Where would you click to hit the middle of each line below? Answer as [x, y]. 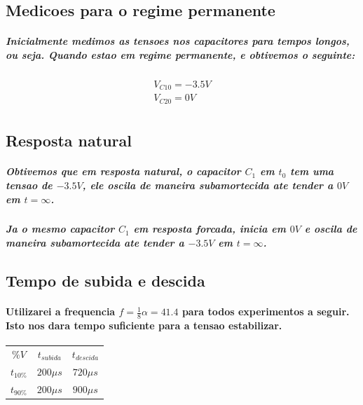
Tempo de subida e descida [105, 281]
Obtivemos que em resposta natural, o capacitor [123, 171]
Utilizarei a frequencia [61, 311]
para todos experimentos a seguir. [266, 311]
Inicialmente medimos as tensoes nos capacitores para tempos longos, [178, 41]
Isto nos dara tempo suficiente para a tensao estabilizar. [144, 325]
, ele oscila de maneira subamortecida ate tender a [208, 185]
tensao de [29, 185]
